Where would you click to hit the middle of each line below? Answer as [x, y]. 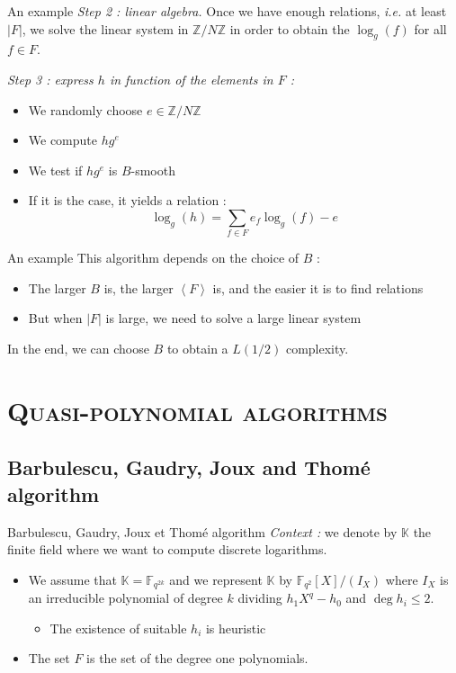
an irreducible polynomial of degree [125, 598]
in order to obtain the [290, 28]
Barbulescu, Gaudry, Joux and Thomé [189, 467]
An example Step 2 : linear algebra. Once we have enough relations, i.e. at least [227, 11]
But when [55, 318]
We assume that [72, 579]
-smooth [153, 170]
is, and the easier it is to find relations [318, 287]
